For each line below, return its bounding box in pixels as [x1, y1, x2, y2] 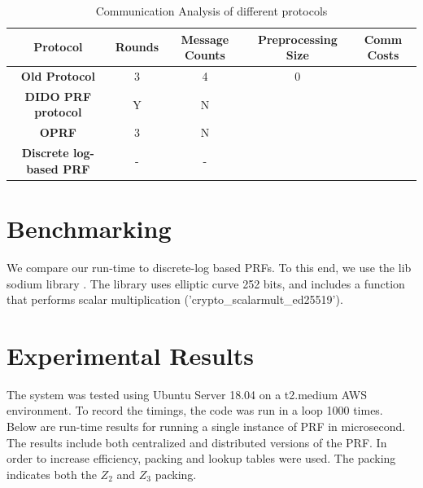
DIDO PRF [24, 87, 92, 104]
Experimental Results [7, 338, 254, 371]
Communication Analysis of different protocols [95, 2, 328, 19]
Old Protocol [20, 68, 95, 85]
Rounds [115, 38, 159, 55]
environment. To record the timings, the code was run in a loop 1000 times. [7, 402, 383, 419]
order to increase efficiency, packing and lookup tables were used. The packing [7, 450, 396, 467]
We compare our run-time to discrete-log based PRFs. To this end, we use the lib [7, 258, 412, 275]
